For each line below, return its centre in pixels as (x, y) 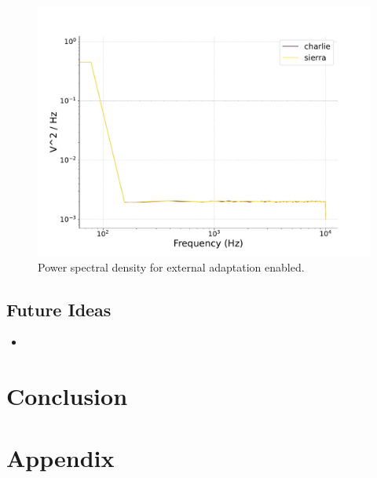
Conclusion (67, 396)
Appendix (60, 457)
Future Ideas (59, 309)
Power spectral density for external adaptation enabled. (171, 266)
